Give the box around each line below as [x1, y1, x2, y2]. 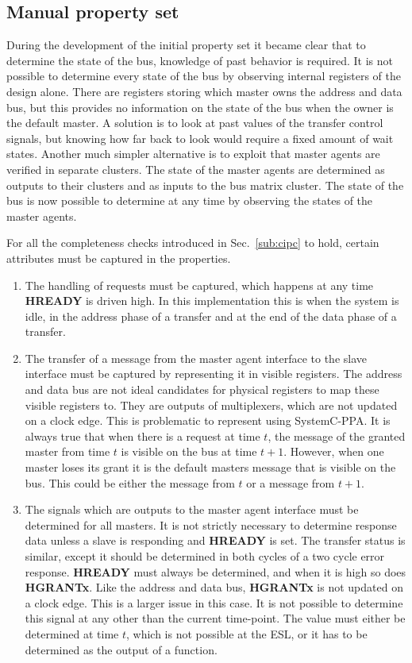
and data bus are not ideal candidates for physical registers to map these [25, 381, 379, 398]
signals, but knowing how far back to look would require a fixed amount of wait [6, 129, 394, 146]
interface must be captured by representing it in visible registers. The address [25, 365, 402, 382]
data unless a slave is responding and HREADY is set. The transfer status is [25, 532, 406, 549]
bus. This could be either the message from [25, 474, 235, 491]
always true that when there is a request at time [25, 427, 260, 444]
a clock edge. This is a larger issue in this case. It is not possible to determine [25, 594, 403, 611]
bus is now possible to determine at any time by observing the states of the [6, 192, 373, 209]
